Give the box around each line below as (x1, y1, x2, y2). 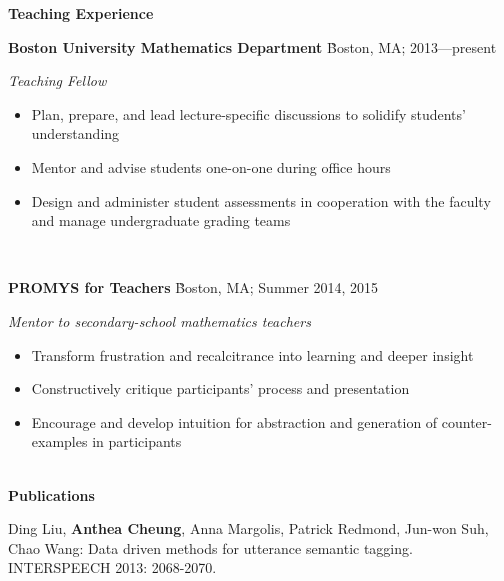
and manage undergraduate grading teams (31, 210, 291, 231)
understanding (31, 123, 120, 144)
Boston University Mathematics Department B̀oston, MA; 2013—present (8, 36, 497, 57)
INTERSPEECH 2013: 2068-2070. (8, 557, 217, 578)
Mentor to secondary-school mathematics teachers (8, 310, 311, 331)
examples (31, 431, 88, 452)
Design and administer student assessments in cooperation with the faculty (31, 190, 491, 211)
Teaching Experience (8, 3, 154, 23)
